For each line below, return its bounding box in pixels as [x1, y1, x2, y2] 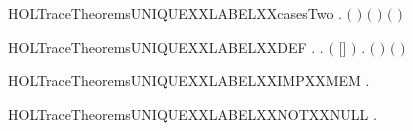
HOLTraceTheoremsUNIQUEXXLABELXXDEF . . [8, 36, 324, 57]
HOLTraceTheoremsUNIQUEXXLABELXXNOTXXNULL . [8, 103, 377, 124]
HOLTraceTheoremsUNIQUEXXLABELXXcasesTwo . [8, 3, 342, 23]
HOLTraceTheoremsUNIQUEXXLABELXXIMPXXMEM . [8, 70, 370, 91]
